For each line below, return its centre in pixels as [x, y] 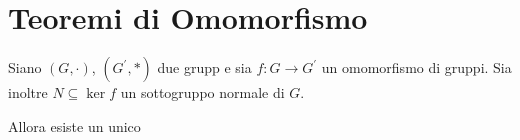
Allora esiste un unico [74, 125]
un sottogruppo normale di [202, 92]
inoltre [28, 92]
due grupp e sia [204, 67]
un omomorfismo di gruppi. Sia [416, 67]
